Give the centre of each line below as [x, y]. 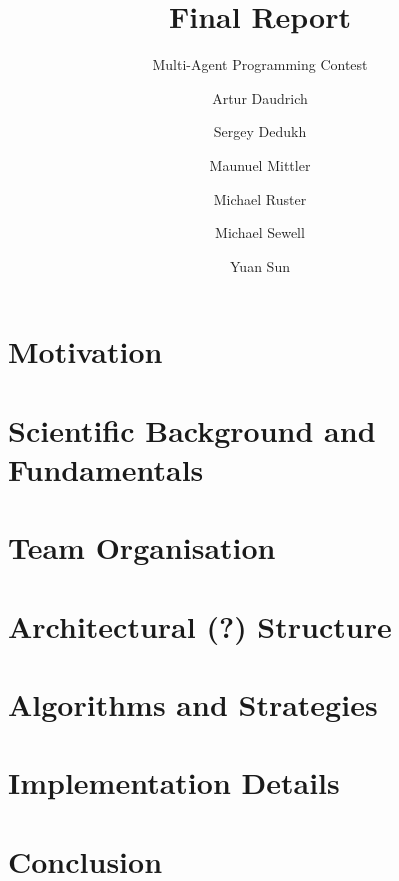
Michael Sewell [260, 232]
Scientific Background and [192, 429]
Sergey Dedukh [260, 131]
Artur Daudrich [260, 97]
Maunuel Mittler [260, 164]
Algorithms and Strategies [193, 703]
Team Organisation [142, 547]
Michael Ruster [260, 198]
